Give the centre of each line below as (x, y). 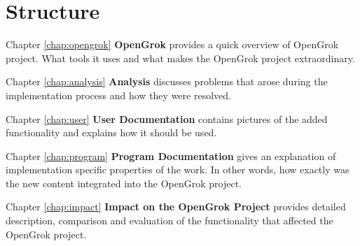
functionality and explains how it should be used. (111, 132)
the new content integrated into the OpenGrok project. (124, 183)
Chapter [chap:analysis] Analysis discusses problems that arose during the (167, 81)
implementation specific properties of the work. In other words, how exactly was (178, 169)
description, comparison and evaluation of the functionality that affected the (169, 220)
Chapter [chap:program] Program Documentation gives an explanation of (171, 155)
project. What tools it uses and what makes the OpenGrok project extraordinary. (180, 58)
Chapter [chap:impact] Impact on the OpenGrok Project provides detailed (176, 207)
